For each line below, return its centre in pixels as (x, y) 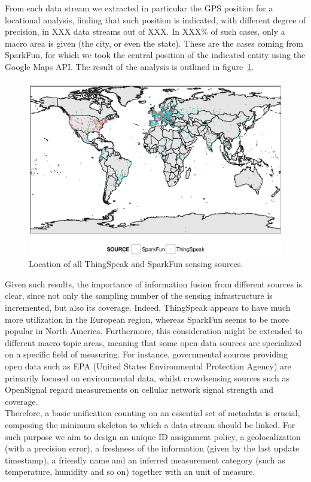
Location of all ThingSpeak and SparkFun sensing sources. (136, 264)
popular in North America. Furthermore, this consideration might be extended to (154, 331)
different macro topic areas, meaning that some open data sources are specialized (153, 342)
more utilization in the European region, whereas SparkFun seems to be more (147, 319)
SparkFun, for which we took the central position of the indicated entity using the (155, 55)
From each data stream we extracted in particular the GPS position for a (139, 8)
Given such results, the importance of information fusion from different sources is (154, 284)
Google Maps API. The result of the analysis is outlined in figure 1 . (129, 66)
